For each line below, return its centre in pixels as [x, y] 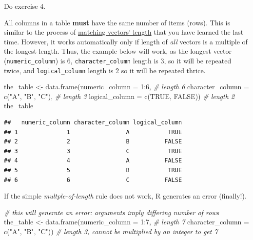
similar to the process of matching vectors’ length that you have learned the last [124, 32]
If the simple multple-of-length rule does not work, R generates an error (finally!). [125, 196]
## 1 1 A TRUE [93, 132]
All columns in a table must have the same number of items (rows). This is [117, 22]
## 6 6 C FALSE [93, 180]
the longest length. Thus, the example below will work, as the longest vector [118, 51]
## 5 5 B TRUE [93, 170]
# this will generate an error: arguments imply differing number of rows [112, 212]
